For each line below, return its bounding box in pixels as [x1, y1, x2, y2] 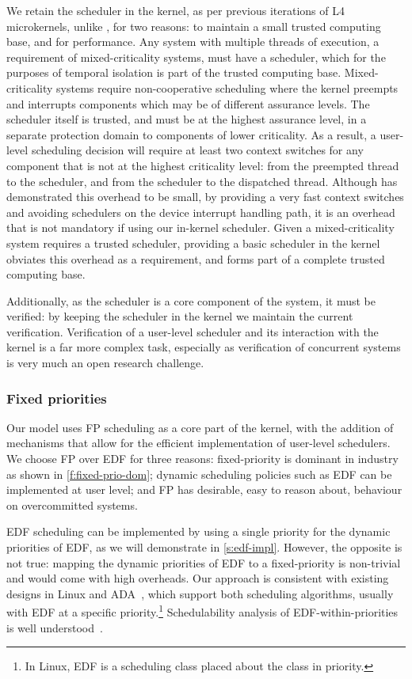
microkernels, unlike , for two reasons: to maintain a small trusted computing [6, 17, 381, 34]
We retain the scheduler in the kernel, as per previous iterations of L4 [6, 2, 345, 18]
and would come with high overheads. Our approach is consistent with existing [6, 570, 389, 586]
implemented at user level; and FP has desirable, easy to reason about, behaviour [6, 481, 402, 498]
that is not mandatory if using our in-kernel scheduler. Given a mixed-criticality [6, 219, 395, 236]
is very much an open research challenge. [6, 355, 204, 371]
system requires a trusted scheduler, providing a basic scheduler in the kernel [6, 234, 380, 251]
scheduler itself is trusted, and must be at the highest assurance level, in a [6, 111, 367, 127]
